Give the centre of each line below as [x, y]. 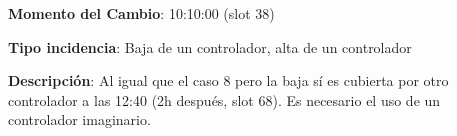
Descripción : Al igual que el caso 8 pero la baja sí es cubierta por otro [228, 80]
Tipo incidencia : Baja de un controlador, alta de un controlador [210, 46]
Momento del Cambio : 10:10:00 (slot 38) [141, 13]
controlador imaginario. [79, 119]
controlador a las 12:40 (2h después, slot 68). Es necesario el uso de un [224, 99]
